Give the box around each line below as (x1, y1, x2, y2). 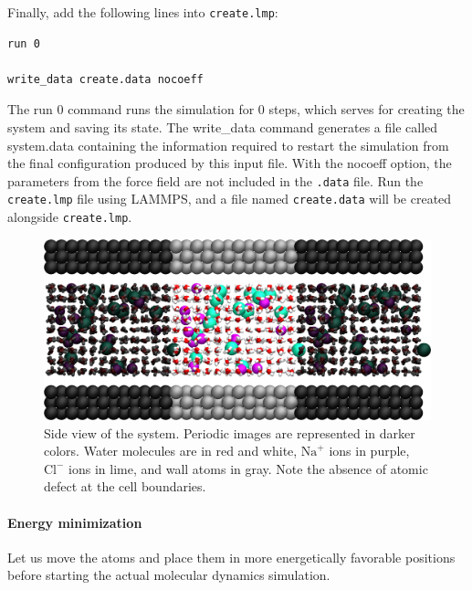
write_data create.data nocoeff (7, 72, 204, 86)
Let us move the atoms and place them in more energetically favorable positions (7, 547, 456, 566)
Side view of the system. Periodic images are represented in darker (44, 423, 415, 442)
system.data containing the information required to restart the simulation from (7, 135, 449, 154)
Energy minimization (7, 512, 142, 532)
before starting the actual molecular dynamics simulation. (7, 565, 330, 585)
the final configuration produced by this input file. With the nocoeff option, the (7, 153, 452, 173)
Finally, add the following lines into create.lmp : (7, 3, 278, 21)
